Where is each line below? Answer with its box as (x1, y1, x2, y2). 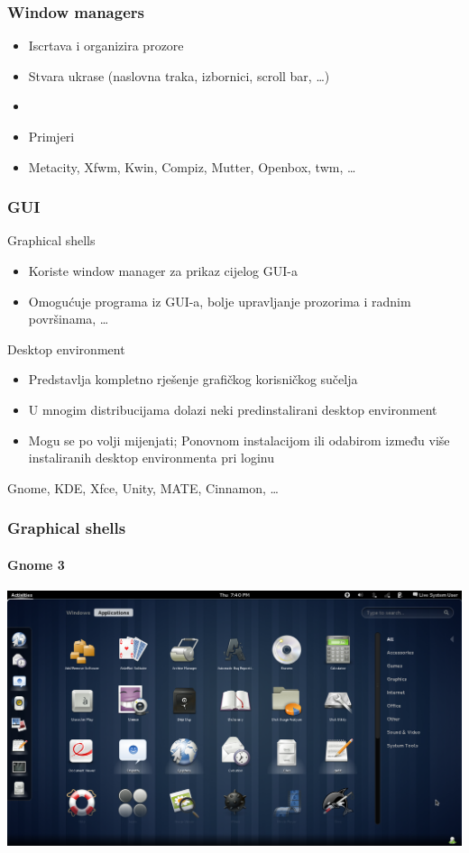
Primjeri (28, 127, 75, 145)
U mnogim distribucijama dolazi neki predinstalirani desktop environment (28, 399, 437, 418)
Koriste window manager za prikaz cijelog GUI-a (28, 261, 298, 280)
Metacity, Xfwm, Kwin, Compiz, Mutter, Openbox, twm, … (28, 157, 356, 176)
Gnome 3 (7, 555, 65, 573)
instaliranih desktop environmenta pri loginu (28, 448, 274, 467)
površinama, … (28, 309, 109, 328)
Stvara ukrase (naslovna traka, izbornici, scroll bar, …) (28, 66, 330, 85)
